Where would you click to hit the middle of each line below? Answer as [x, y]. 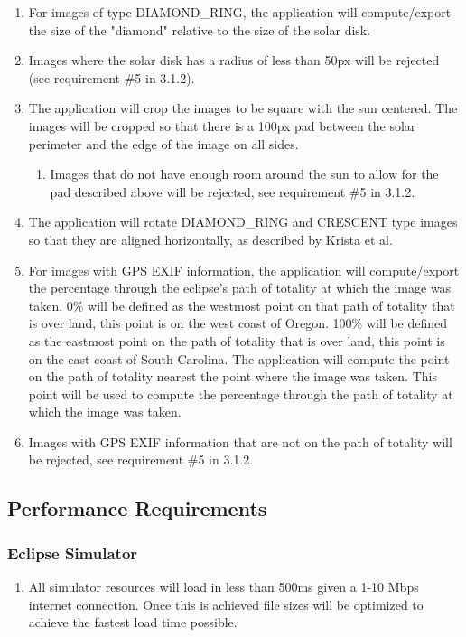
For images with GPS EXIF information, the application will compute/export [244, 270]
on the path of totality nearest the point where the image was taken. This [233, 376]
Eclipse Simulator [73, 553]
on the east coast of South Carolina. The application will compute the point [239, 358]
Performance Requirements [137, 508]
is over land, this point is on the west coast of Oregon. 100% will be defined [238, 323]
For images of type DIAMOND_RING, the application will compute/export [240, 12]
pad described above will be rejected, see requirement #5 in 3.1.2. [233, 191]
